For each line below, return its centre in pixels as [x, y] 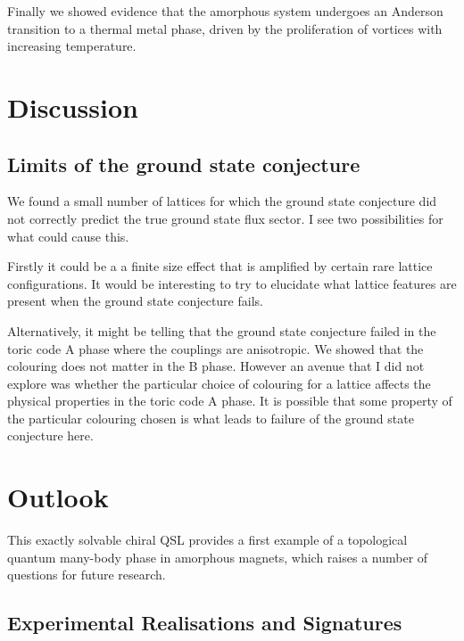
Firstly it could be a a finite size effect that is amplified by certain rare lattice [220, 266]
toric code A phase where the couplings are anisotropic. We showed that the [215, 348]
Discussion [73, 107]
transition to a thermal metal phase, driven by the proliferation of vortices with [225, 28]
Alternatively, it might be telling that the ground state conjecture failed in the [222, 330]
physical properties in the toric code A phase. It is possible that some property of [230, 401]
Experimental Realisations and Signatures [205, 623]
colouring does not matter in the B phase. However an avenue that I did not [216, 366]
